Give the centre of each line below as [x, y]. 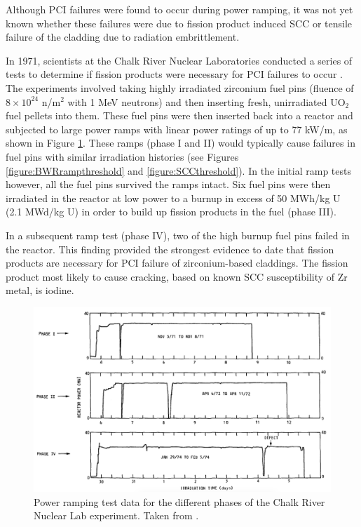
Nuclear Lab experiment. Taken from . [116, 515]
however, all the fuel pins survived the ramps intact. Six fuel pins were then [168, 184]
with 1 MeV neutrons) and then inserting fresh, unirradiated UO [206, 101]
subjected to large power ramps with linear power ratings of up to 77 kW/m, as [177, 129]
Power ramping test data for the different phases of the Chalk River [179, 501]
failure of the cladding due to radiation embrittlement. [123, 37]
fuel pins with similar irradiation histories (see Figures [122, 156]
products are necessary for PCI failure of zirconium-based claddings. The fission [177, 263]
